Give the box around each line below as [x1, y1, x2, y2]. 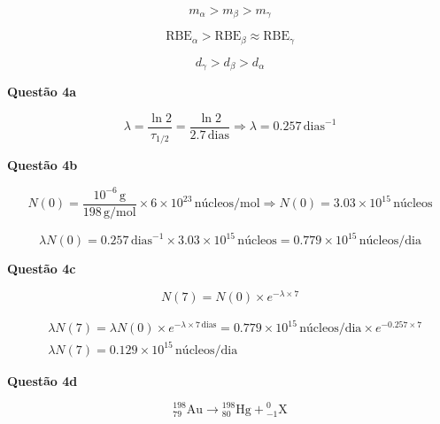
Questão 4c [7, 259, 76, 278]
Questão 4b [7, 156, 78, 174]
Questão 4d [7, 371, 78, 389]
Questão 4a [7, 82, 77, 101]
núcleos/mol [194, 197, 260, 211]
